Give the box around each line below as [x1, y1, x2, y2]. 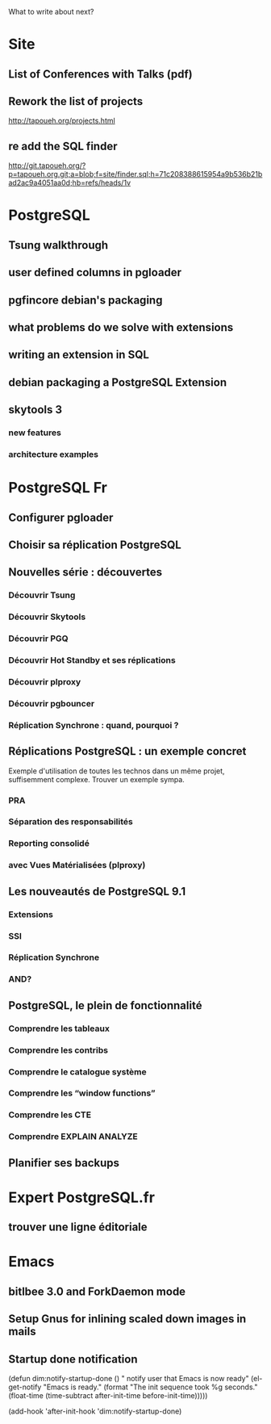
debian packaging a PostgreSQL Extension [8, 375, 227, 389]
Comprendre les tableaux [8, 1023, 110, 1034]
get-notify [8, 1382, 42, 1392]
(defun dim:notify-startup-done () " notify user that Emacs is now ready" [8, 1374, 249, 1384]
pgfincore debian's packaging [8, 293, 163, 307]
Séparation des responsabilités [8, 816, 133, 827]
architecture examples [8, 448, 99, 459]
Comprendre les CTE [8, 1109, 91, 1120]
